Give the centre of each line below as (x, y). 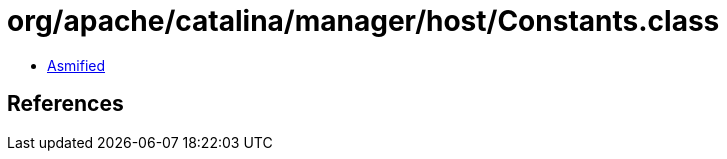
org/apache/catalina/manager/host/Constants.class (363, 21)
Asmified (76, 65)
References (65, 104)
